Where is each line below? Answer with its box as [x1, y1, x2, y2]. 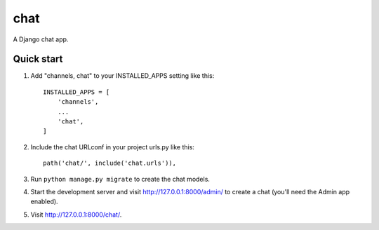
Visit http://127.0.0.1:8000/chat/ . [30, 210, 122, 219]
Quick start [13, 53, 63, 65]
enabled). [30, 197, 59, 206]
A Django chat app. [13, 35, 69, 43]
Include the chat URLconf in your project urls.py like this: [30, 142, 194, 151]
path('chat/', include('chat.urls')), [43, 159, 177, 168]
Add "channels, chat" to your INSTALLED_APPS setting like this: [30, 72, 215, 80]
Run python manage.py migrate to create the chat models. [30, 175, 211, 183]
